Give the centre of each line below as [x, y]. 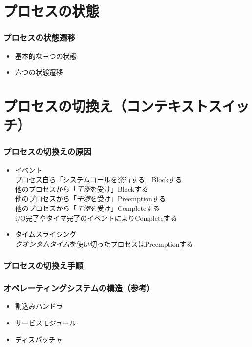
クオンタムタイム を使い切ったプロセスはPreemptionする [104, 243]
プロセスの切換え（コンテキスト [106, 105]
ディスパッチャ [39, 339]
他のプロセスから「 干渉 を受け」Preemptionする [90, 198]
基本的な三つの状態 [46, 56]
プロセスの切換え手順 [43, 266]
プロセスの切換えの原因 [47, 151]
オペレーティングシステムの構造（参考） [79, 288]
